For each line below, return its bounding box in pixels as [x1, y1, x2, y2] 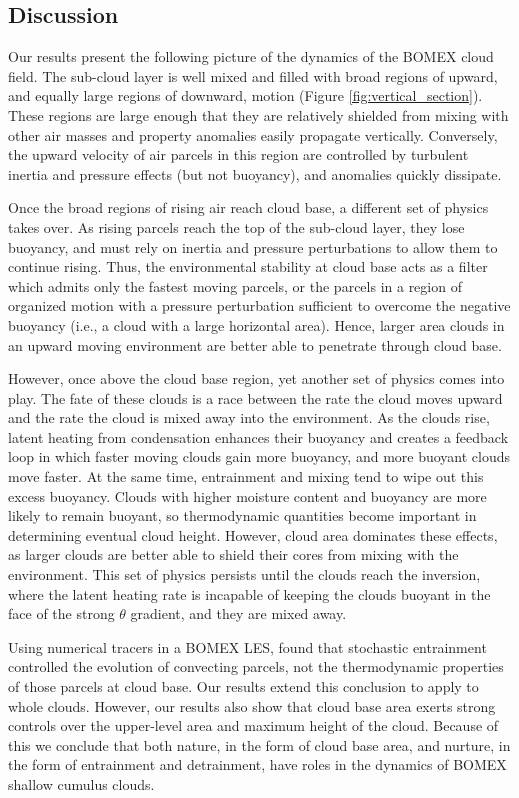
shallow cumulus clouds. [8, 773, 155, 794]
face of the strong [8, 603, 115, 624]
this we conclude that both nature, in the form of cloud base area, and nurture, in [8, 734, 511, 755]
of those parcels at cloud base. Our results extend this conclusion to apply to [8, 676, 479, 697]
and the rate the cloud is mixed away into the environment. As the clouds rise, [8, 407, 490, 428]
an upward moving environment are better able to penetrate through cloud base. [8, 334, 502, 355]
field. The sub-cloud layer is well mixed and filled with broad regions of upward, [8, 65, 498, 86]
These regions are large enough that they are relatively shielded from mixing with [8, 104, 509, 125]
